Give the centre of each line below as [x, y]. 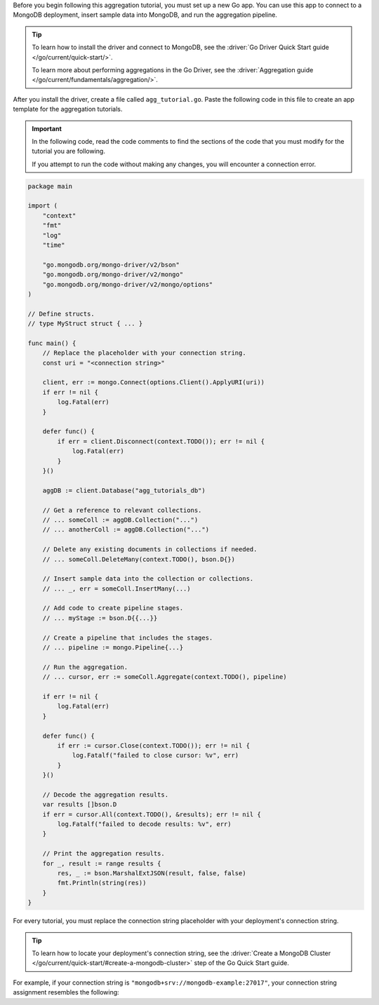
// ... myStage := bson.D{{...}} [100, 618]
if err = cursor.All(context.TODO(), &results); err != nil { [152, 814]
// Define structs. [61, 313]
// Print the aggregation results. [104, 854]
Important [47, 128]
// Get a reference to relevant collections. [122, 510]
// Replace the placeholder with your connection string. [144, 353]
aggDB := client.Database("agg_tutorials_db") [124, 490]
